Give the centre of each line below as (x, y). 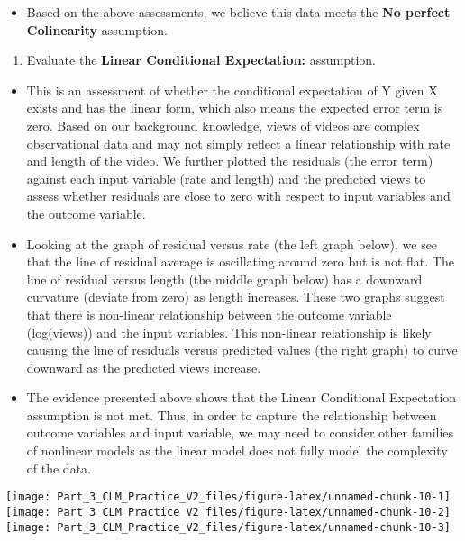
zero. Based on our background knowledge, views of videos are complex (223, 125)
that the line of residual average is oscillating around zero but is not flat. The (240, 261)
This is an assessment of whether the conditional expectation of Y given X (232, 90)
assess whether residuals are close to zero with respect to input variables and (238, 196)
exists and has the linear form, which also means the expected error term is (235, 108)
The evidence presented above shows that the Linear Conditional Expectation (242, 397)
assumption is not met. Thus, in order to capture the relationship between (232, 415)
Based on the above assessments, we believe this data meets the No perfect (238, 12)
